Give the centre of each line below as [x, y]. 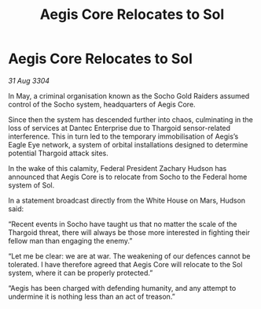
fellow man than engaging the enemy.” [70, 240]
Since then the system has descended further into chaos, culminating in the [130, 119]
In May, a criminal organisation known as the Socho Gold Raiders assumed [129, 95]
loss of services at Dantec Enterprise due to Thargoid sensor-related [119, 128]
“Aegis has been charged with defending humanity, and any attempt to [122, 288]
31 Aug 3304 [29, 80]
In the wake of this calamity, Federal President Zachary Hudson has [118, 168]
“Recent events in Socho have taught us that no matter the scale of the [123, 224]
